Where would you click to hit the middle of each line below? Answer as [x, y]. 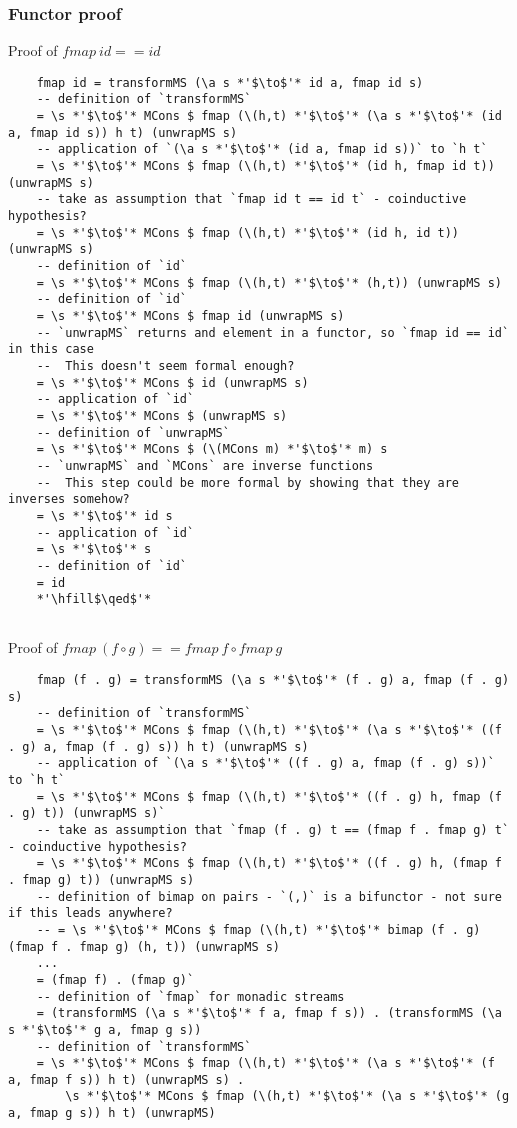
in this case [51, 349]
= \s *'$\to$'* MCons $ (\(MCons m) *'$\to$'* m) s [212, 449]
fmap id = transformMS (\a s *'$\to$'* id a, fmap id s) [230, 82]
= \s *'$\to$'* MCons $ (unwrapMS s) [162, 415]
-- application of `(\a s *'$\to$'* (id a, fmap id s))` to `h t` [262, 149]
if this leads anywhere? [90, 913]
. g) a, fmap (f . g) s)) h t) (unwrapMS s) [158, 746]
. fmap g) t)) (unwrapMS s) [101, 879]
